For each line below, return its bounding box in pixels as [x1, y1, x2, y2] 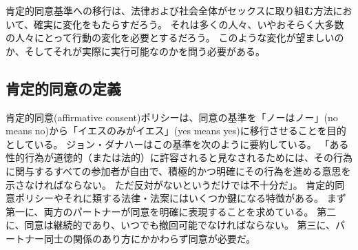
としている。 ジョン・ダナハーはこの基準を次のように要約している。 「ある [6, 136, 349, 151]
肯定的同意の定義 [6, 77, 121, 98]
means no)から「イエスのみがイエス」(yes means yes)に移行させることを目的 [6, 123, 346, 138]
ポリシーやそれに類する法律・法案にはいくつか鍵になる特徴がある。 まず [14, 191, 346, 205]
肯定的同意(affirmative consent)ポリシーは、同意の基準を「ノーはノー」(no [6, 110, 338, 124]
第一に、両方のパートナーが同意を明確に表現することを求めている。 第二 [6, 204, 337, 218]
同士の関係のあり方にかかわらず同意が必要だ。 [43, 231, 256, 245]
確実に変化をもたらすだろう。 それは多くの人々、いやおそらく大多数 [33, 17, 344, 31]
